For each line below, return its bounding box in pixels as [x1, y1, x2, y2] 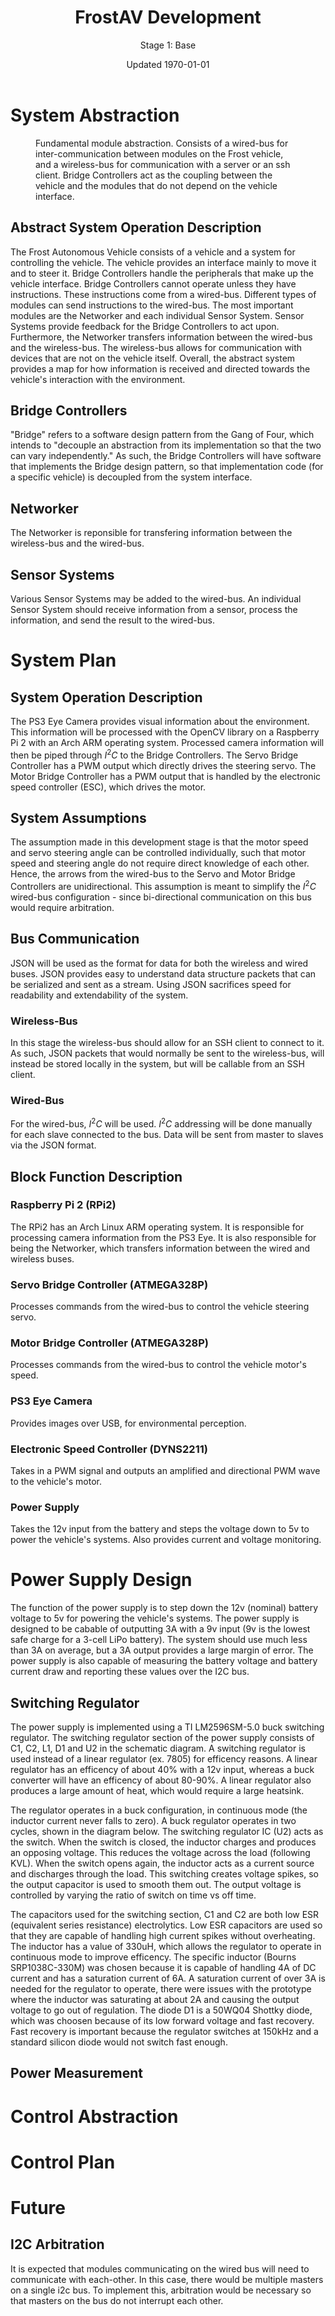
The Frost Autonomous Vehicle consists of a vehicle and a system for [10, 246, 296, 258]
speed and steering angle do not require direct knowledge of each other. [10, 857, 310, 870]
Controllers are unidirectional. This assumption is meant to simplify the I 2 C [10, 879, 317, 893]
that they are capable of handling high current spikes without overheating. [10, 1930, 316, 1942]
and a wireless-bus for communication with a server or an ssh [35, 158, 291, 170]
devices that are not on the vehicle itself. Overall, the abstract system [10, 352, 296, 364]
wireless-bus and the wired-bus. [10, 537, 145, 550]
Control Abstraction [10, 2105, 179, 2128]
